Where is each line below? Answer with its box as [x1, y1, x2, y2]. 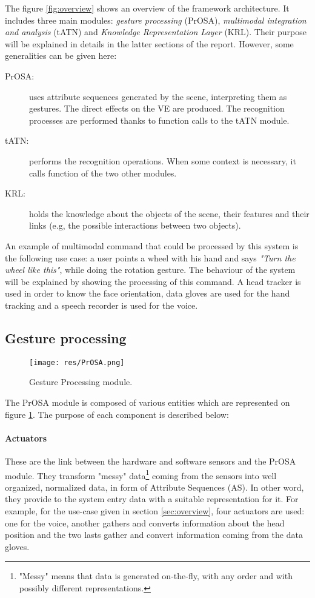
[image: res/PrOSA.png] [29, 358, 125, 367]
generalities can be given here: [5, 49, 117, 62]
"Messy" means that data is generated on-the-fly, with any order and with [19, 569, 293, 582]
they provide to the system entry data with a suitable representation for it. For [5, 492, 299, 505]
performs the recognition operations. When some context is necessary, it [29, 154, 296, 167]
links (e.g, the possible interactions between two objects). [29, 219, 241, 232]
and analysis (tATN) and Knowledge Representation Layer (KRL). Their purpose [5, 25, 307, 38]
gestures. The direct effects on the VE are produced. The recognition [29, 102, 285, 115]
